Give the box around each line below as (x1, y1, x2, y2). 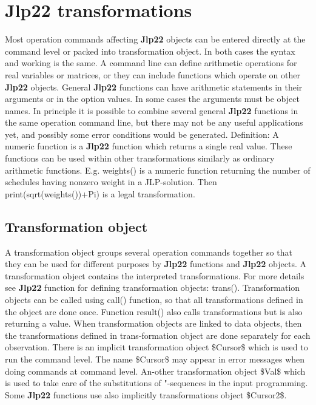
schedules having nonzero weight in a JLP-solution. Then (5, 175, 217, 188)
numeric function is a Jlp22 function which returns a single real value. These (5, 140, 292, 152)
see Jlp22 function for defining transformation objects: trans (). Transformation (5, 281, 300, 294)
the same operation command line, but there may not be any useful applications (5, 116, 303, 129)
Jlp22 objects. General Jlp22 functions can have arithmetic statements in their (5, 80, 303, 93)
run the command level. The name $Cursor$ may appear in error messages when (5, 352, 305, 365)
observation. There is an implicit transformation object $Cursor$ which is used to (5, 341, 308, 353)
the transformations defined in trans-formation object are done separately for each (5, 328, 311, 341)
